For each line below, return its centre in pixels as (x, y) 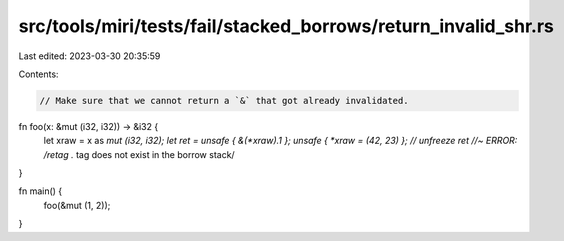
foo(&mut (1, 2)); (77, 205)
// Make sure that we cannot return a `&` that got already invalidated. (224, 100)
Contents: (38, 74)
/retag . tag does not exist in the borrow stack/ (139, 154)
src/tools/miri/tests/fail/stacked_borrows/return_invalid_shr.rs (286, 26)
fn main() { (40, 191)
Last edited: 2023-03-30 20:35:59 (89, 56)
